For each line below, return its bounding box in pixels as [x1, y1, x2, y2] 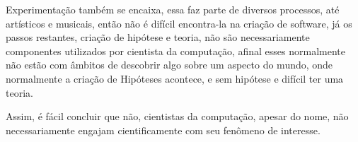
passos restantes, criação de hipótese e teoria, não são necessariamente [6, 30, 310, 45]
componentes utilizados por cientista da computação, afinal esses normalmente [6, 43, 346, 58]
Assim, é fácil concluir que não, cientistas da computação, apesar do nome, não [6, 109, 349, 124]
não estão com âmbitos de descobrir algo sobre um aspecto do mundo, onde [6, 57, 333, 72]
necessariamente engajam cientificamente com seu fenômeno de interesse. [6, 122, 321, 137]
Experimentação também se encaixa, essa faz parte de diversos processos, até [6, 2, 340, 16]
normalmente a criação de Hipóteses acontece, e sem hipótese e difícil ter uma [6, 71, 344, 85]
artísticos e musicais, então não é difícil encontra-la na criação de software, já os [6, 16, 352, 30]
